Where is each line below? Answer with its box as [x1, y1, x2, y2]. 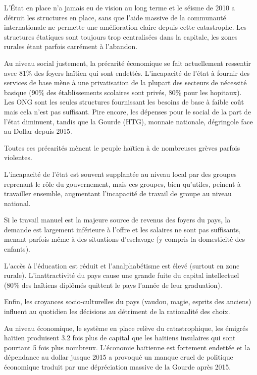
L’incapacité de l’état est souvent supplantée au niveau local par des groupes [4, 168, 237, 179]
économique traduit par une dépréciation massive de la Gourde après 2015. [4, 362, 231, 372]
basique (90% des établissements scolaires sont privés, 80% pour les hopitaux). [4, 87, 242, 97]
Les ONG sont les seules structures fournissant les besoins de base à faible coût [4, 97, 244, 107]
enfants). [4, 244, 30, 254]
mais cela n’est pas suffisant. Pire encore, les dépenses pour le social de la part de [4, 106, 251, 116]
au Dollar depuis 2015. [4, 126, 72, 136]
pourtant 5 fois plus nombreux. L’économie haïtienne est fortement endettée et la [4, 342, 251, 352]
